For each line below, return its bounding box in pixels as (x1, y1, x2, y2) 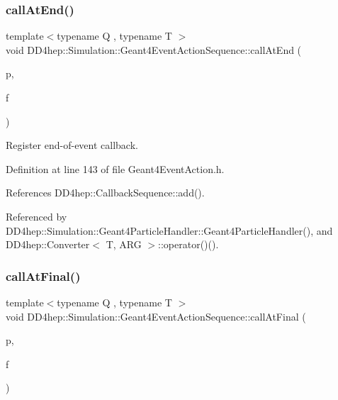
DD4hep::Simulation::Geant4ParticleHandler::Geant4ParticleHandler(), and (6, 223, 333, 238)
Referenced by (6, 209, 67, 223)
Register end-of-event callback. (6, 138, 138, 152)
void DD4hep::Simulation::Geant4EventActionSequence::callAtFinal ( (6, 309, 306, 323)
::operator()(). (158, 237, 219, 252)
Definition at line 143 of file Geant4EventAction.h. (6, 161, 225, 176)
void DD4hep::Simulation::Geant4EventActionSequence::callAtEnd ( (6, 42, 302, 57)
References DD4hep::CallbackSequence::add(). (6, 185, 205, 200)
